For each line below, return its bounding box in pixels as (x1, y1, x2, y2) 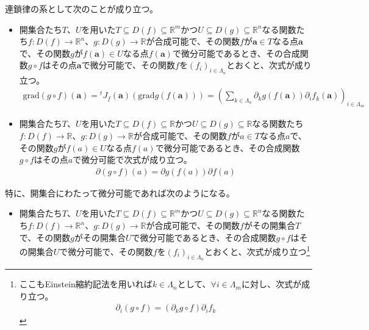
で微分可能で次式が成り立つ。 (73, 153, 192, 166)
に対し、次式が (241, 278, 301, 290)
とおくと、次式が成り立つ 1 (204, 243, 310, 257)
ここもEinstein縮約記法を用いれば (19, 278, 152, 290)
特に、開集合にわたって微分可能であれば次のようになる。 (5, 186, 235, 199)
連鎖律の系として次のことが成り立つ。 (5, 2, 159, 15)
